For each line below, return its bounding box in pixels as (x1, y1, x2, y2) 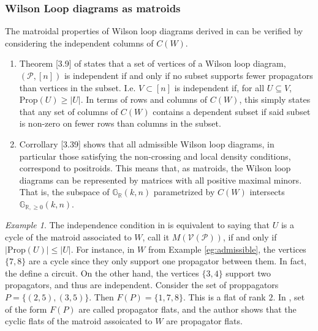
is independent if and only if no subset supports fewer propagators (64, 69, 313, 81)
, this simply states (239, 93, 311, 106)
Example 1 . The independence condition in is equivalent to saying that (5, 218, 270, 231)
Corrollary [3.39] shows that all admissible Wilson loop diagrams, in (19, 137, 274, 150)
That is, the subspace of (19, 185, 110, 198)
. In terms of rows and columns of (80, 93, 208, 106)
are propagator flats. (166, 314, 243, 327)
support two (225, 266, 271, 279)
